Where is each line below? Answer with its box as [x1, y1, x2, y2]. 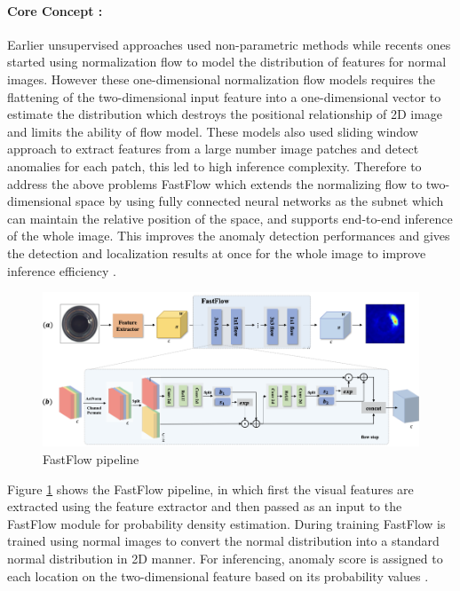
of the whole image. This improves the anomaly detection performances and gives [7, 226, 450, 245]
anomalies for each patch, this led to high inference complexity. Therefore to [7, 156, 422, 175]
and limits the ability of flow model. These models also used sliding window [7, 122, 418, 140]
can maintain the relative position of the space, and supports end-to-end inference [7, 209, 453, 227]
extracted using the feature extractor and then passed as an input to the [7, 497, 402, 516]
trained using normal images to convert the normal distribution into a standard [7, 532, 440, 550]
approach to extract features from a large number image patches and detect [7, 139, 419, 158]
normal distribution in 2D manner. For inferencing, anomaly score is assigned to [7, 549, 443, 568]
